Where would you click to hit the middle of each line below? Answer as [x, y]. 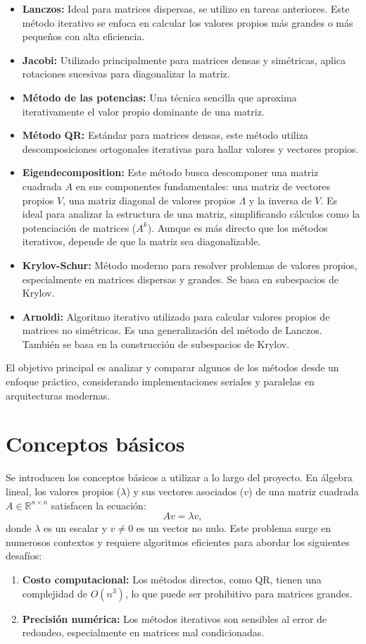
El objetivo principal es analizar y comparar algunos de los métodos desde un [172, 367]
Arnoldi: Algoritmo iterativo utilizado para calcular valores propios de [176, 316]
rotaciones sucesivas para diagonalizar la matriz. [126, 74]
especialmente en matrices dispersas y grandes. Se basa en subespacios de [180, 279]
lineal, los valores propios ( [63, 491]
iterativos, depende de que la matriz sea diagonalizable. [141, 241]
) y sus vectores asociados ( [185, 491]
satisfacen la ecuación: [99, 505]
